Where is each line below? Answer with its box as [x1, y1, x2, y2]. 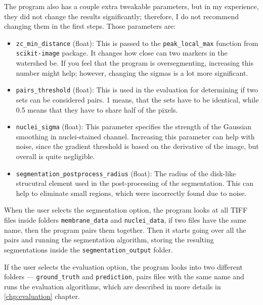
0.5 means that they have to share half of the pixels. [16, 104, 178, 115]
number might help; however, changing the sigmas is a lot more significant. [16, 67, 248, 78]
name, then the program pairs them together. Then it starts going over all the [4, 224, 246, 235]
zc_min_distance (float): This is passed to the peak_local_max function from [16, 37, 258, 48]
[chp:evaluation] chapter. [4, 291, 80, 301]
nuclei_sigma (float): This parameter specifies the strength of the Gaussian [16, 121, 252, 132]
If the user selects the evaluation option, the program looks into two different [4, 261, 243, 272]
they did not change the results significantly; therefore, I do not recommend [4, 11, 239, 21]
